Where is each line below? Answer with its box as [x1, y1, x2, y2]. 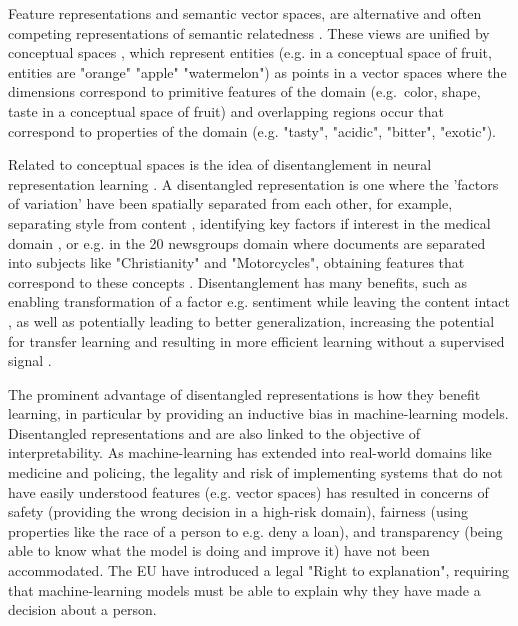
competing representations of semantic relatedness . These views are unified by [8, 22, 490, 43]
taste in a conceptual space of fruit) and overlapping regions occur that [8, 100, 444, 121]
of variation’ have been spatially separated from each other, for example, [8, 193, 453, 214]
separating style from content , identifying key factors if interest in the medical [8, 212, 491, 233]
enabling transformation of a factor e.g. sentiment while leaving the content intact [8, 291, 510, 312]
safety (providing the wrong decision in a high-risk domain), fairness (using [8, 501, 468, 522]
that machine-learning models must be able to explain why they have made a [8, 579, 481, 600]
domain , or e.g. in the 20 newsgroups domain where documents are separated [8, 232, 486, 253]
